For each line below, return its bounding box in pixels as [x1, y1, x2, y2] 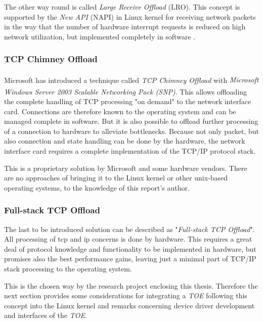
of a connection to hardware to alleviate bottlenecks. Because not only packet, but [4, 125, 259, 136]
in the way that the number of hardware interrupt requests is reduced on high [4, 21, 246, 32]
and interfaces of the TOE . [4, 310, 87, 320]
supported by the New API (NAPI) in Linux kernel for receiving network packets [4, 11, 256, 22]
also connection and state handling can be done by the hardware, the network [4, 135, 245, 146]
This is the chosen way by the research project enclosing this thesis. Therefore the [4, 280, 258, 291]
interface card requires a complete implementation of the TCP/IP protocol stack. [4, 146, 256, 156]
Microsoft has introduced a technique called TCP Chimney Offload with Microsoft [4, 74, 259, 85]
